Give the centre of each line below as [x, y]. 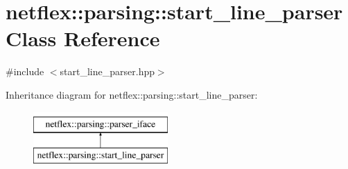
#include [25, 71]
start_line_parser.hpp [107, 71]
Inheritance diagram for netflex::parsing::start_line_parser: [132, 94]
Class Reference [83, 38]
